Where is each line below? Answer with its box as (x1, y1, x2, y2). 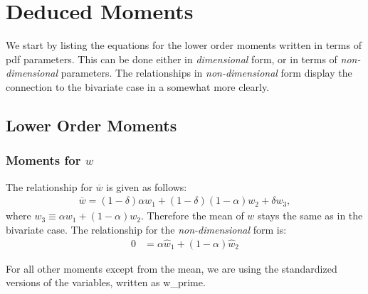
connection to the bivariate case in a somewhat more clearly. (6, 79, 270, 94)
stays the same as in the (258, 208, 363, 223)
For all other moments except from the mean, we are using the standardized (6, 261, 337, 276)
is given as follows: (106, 179, 187, 194)
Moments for (6, 151, 81, 169)
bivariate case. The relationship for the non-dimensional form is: (6, 222, 287, 236)
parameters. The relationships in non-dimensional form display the (61, 65, 352, 80)
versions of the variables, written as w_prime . (6, 275, 206, 290)
